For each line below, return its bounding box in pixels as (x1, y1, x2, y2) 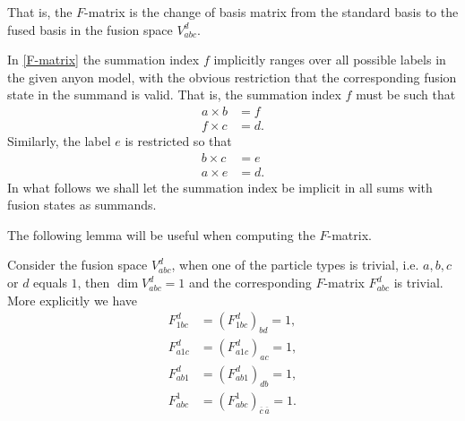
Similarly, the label (7, 132, 111, 150)
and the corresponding (189, 273, 312, 292)
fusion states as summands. (7, 195, 157, 214)
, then (77, 273, 110, 292)
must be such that (356, 85, 456, 104)
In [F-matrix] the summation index (7, 50, 200, 69)
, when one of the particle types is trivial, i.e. (171, 255, 419, 274)
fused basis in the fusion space (7, 20, 173, 39)
